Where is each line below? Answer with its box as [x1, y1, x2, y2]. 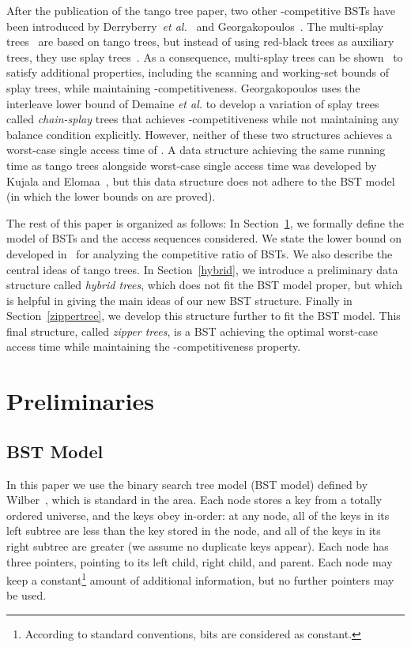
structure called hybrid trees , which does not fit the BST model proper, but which [6, 276, 403, 293]
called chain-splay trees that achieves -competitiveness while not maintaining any [6, 111, 399, 127]
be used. [6, 587, 47, 604]
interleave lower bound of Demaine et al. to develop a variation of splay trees [6, 95, 379, 111]
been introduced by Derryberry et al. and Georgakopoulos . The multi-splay [6, 17, 384, 34]
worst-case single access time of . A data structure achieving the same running [6, 141, 386, 158]
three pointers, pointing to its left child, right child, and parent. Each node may [6, 553, 393, 570]
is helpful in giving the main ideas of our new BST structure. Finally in [6, 292, 353, 308]
